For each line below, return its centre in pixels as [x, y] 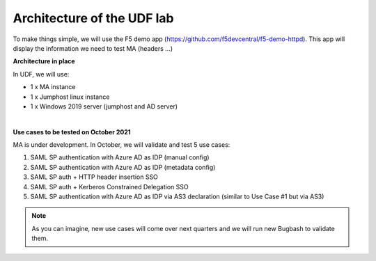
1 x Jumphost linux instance [70, 97]
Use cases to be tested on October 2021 [72, 132]
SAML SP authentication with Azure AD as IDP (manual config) [120, 157]
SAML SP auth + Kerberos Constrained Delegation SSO [109, 187]
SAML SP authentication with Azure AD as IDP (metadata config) [123, 167]
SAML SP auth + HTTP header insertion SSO [94, 177]
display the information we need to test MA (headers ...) [93, 48]
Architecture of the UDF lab [93, 18]
